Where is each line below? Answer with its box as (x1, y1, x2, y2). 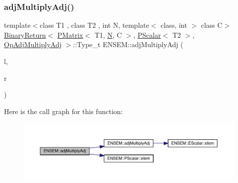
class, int (161, 20, 187, 30)
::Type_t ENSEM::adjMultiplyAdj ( (73, 39, 183, 50)
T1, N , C (94, 29, 122, 40)
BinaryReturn (4, 29, 46, 40)
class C (201, 20, 223, 30)
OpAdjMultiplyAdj (4, 39, 61, 50)
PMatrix (57, 29, 83, 40)
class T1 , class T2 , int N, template (40, 20, 149, 30)
